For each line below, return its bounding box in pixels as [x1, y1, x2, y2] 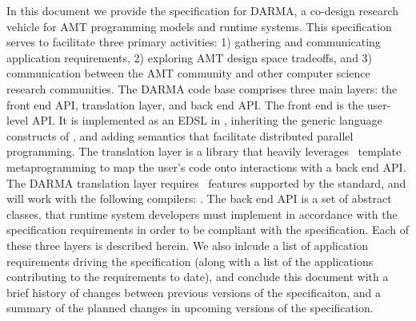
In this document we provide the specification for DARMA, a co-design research [6, 2, 399, 18]
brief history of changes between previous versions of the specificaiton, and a [6, 283, 382, 300]
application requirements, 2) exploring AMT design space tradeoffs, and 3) [6, 49, 373, 65]
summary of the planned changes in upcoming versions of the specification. [6, 299, 374, 316]
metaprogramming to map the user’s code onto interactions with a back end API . [6, 158, 406, 175]
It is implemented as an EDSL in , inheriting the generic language [58, 112, 382, 129]
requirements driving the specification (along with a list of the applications [6, 252, 374, 269]
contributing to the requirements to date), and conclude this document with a [6, 268, 389, 285]
